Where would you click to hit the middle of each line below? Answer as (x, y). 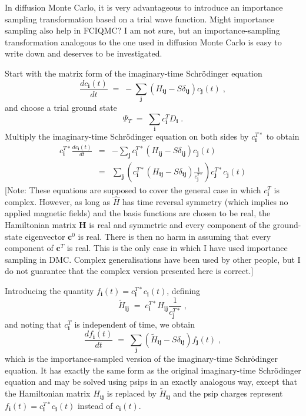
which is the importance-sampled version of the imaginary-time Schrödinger (141, 359)
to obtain (283, 136)
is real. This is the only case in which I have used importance (177, 248)
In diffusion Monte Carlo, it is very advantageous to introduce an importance (144, 7)
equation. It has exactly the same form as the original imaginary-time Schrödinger (153, 370)
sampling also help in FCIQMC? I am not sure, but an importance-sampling (142, 30)
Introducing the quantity (49, 291)
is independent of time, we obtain (135, 324)
